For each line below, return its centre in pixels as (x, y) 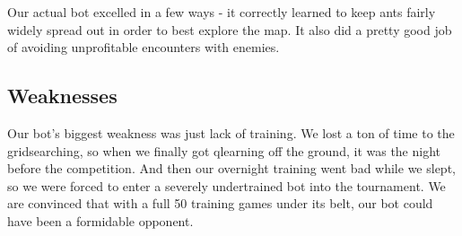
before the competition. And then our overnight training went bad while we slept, (231, 168)
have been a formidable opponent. (100, 220)
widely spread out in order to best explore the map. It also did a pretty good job (230, 29)
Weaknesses (62, 96)
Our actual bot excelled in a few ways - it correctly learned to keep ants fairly (222, 12)
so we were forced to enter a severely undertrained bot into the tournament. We (227, 185)
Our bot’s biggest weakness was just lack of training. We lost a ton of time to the (231, 132)
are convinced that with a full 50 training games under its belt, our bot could (220, 203)
